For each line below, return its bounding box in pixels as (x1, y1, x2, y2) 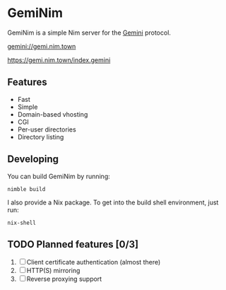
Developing (7, 153, 59, 166)
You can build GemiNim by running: (7, 172, 111, 180)
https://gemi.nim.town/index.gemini (7, 55, 111, 64)
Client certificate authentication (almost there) (26, 258, 161, 267)
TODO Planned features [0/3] (7, 238, 139, 250)
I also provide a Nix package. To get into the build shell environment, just (7, 198, 219, 207)
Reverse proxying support (26, 274, 102, 284)
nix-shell (7, 219, 37, 226)
